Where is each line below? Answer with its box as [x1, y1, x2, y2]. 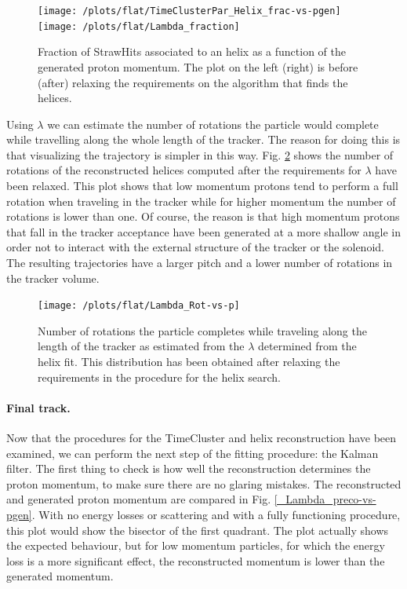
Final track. [6, 399, 71, 415]
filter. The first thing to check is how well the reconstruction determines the [6, 460, 371, 477]
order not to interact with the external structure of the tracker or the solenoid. [6, 239, 384, 255]
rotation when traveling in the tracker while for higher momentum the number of [6, 192, 396, 209]
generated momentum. [6, 568, 114, 584]
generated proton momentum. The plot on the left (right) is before [38, 58, 358, 75]
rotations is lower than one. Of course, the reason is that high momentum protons [6, 208, 400, 225]
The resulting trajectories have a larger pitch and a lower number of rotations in [6, 254, 393, 271]
